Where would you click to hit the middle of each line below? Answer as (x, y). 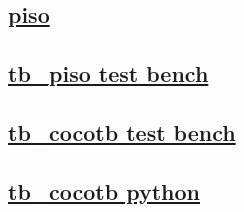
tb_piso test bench (108, 73)
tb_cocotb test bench (122, 131)
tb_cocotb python (104, 190)
